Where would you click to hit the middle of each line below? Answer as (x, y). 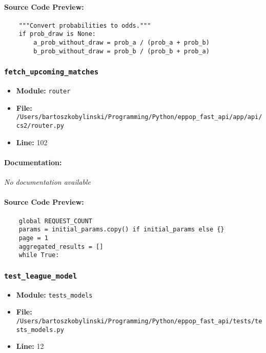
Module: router (43, 91)
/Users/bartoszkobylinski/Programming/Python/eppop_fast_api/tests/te (139, 321)
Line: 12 (30, 346)
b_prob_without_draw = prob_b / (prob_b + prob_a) (121, 51)
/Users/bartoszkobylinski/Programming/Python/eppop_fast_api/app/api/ (139, 117)
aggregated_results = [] (61, 247)
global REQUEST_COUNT (55, 221)
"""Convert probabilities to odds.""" (85, 25)
